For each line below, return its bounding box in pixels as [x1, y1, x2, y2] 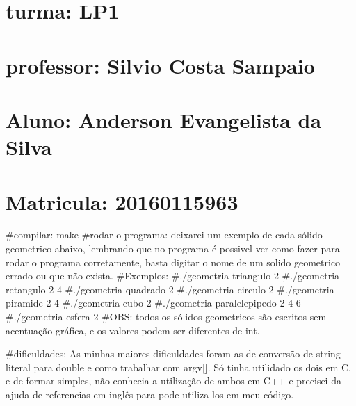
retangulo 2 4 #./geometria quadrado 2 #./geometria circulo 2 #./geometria [6, 282, 334, 296]
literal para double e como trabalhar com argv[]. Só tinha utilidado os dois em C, [6, 359, 351, 374]
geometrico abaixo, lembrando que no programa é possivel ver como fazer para [6, 241, 340, 256]
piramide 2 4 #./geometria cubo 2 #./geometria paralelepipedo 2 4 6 [6, 295, 301, 310]
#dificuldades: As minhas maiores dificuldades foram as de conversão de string [6, 346, 341, 361]
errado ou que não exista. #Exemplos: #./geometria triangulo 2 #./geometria [6, 268, 340, 283]
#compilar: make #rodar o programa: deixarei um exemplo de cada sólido [6, 227, 323, 242]
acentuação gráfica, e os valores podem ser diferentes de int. [6, 323, 260, 337]
